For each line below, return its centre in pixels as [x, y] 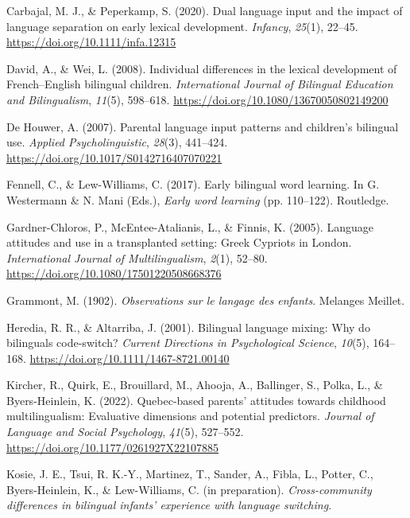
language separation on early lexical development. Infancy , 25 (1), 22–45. [182, 26]
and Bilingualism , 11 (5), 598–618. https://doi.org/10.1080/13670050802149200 [197, 99]
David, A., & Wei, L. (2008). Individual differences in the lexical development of [202, 68]
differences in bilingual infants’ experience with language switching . [169, 505]
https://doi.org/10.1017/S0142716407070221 [114, 157]
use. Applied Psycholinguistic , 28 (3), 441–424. [117, 142]
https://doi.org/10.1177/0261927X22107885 [112, 447]
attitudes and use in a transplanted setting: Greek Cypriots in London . [179, 242]
